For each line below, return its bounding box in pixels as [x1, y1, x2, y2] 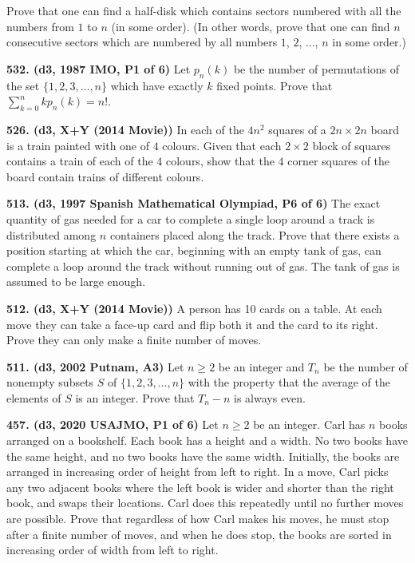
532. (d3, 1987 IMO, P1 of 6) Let [6, 60, 191, 77]
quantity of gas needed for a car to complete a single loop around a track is [6, 210, 375, 227]
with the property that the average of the [188, 374, 390, 391]
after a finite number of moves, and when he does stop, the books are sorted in [6, 525, 392, 542]
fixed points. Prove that [216, 77, 333, 93]
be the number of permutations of [233, 60, 399, 77]
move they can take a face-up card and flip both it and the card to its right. [6, 315, 378, 332]
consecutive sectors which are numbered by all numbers [6, 34, 278, 50]
